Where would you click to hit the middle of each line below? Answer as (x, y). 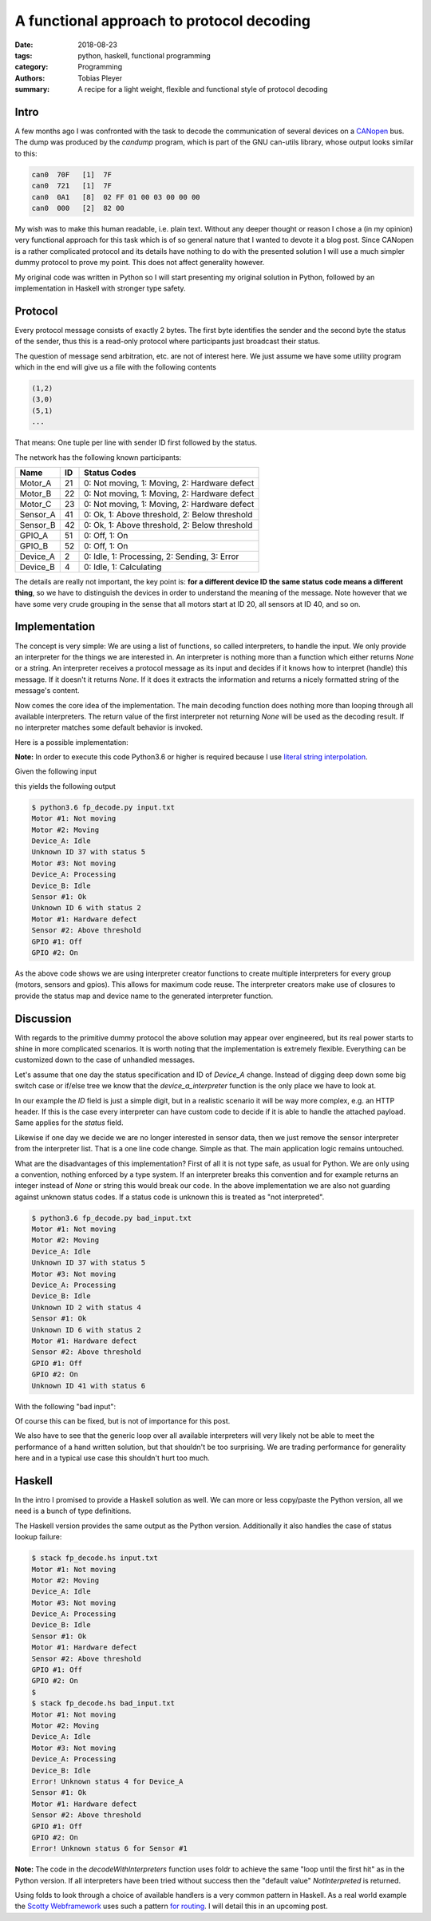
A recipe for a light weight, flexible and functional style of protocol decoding (203, 89)
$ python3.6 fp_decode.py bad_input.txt (111, 1218)
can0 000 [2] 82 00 (78, 208)
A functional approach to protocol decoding (163, 21)
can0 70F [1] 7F (71, 174)
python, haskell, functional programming (144, 55)
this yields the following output (65, 786)
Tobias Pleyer (100, 78)
